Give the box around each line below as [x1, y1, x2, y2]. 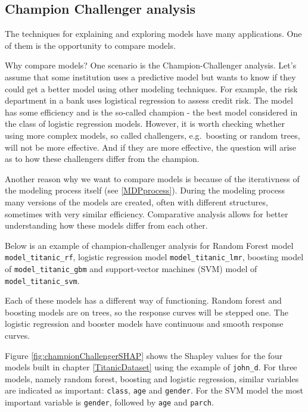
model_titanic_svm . [5, 274, 80, 286]
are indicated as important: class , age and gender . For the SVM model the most [5, 384, 303, 397]
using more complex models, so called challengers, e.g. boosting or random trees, [5, 129, 300, 141]
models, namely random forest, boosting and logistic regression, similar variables [5, 372, 299, 385]
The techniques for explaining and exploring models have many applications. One [5, 27, 302, 40]
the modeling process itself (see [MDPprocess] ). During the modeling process [5, 184, 285, 196]
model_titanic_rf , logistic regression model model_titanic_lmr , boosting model [5, 251, 304, 263]
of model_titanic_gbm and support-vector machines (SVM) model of [5, 262, 257, 274]
